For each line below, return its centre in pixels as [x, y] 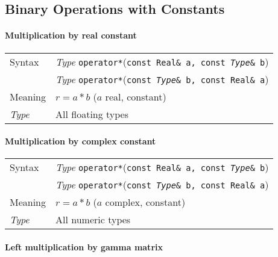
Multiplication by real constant [71, 35]
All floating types [92, 114]
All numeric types [93, 220]
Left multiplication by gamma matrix [84, 246]
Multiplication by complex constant [81, 141]
